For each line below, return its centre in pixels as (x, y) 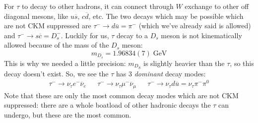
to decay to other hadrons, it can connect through (97, 6)
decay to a (132, 35)
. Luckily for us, (85, 35)
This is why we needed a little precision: (65, 63)
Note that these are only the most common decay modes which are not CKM (121, 95)
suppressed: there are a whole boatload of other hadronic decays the (107, 105)
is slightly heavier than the (184, 63)
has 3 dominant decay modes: (161, 73)
